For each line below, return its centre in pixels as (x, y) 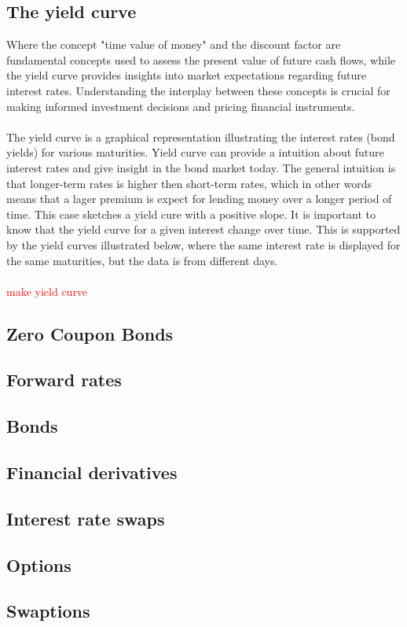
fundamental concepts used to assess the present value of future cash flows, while (201, 59)
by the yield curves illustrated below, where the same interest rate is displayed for (203, 244)
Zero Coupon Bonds (90, 333)
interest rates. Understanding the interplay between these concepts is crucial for (198, 90)
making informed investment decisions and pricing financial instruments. (181, 106)
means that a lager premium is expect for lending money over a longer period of (199, 199)
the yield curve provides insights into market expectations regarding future (186, 75)
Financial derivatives (92, 472)
